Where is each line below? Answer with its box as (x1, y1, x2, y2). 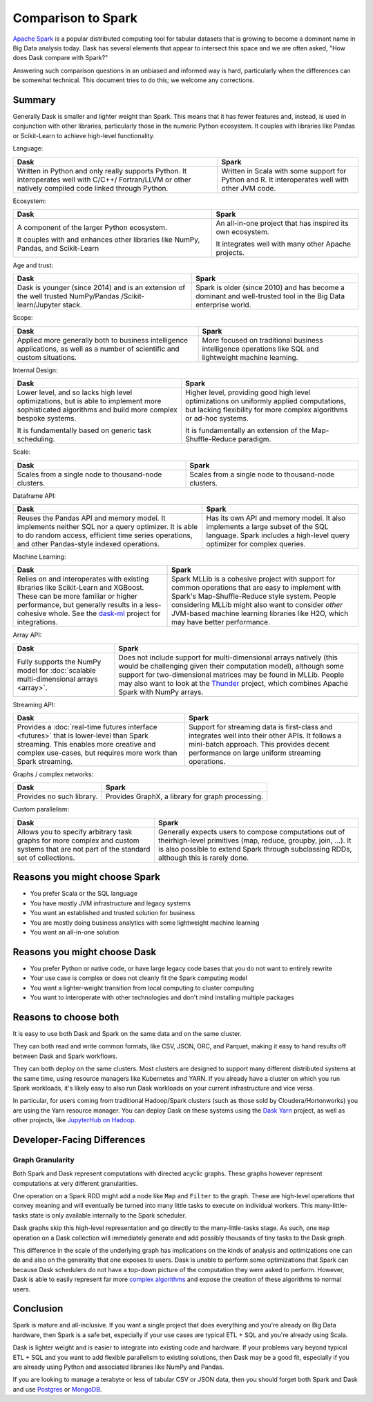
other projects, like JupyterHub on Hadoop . (12, 1116, 137, 1124)
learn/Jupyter (17, 300, 61, 310)
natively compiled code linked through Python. (17, 183, 169, 193)
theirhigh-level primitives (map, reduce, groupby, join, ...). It (157, 836, 352, 845)
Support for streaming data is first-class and (189, 722, 333, 732)
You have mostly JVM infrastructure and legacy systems (30, 899, 191, 908)
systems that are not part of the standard (17, 844, 151, 854)
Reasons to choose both (12, 1011, 119, 1023)
